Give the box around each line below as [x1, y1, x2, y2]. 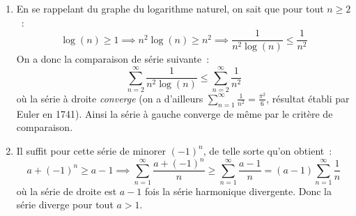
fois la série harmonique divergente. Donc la [144, 183, 332, 198]
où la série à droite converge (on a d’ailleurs [16, 91, 203, 105]
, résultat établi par [266, 91, 350, 105]
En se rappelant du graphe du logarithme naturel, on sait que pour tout [16, 1, 324, 15]
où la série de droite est [16, 183, 117, 198]
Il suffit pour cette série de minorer [16, 143, 166, 157]
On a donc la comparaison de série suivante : [16, 52, 210, 66]
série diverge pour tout [16, 197, 114, 212]
